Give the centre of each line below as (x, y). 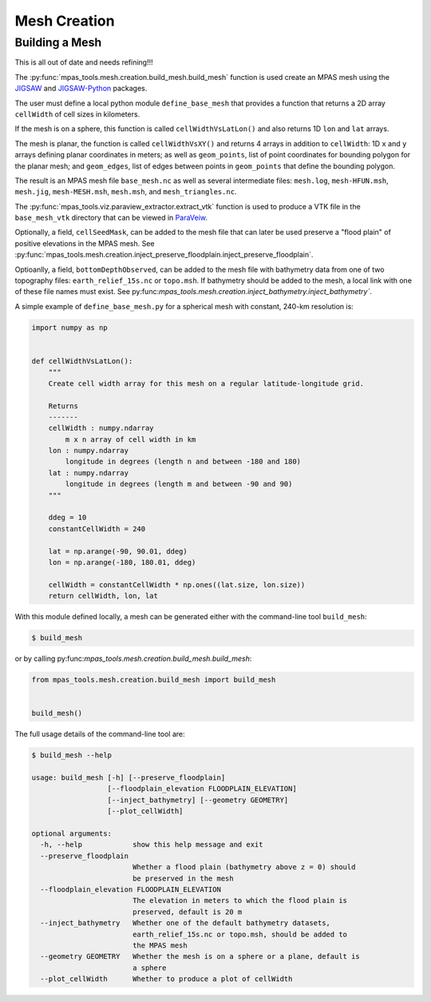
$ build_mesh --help (71, 755)
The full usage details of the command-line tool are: (100, 734)
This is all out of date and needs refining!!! (84, 62)
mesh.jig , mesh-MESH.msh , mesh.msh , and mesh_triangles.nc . (126, 192)
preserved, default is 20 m (187, 912)
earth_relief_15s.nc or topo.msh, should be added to (239, 934)
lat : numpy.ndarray (89, 473)
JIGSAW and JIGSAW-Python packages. (81, 89)
